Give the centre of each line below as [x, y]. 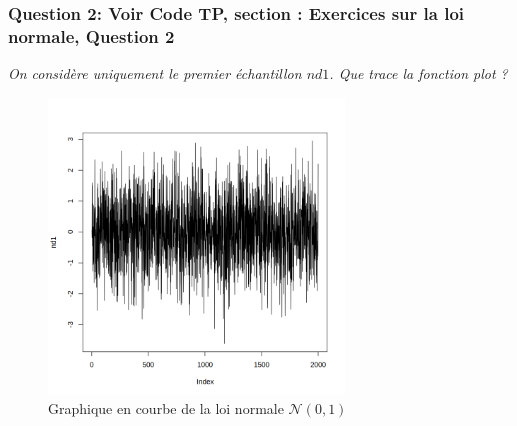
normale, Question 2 [91, 35]
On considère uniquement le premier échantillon [155, 73]
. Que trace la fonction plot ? [418, 73]
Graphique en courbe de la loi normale [166, 408]
